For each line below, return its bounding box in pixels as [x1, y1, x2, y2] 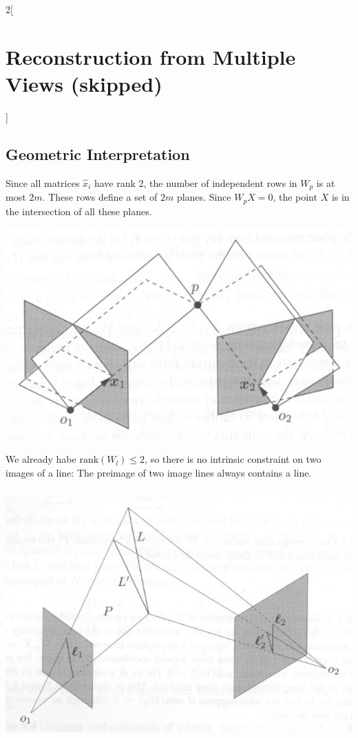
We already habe [6, 452, 76, 466]
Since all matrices [6, 175, 80, 190]
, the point [273, 190, 317, 204]
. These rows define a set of [42, 190, 158, 204]
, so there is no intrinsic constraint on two [145, 452, 322, 466]
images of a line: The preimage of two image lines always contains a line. [6, 465, 312, 479]
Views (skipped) [6, 69, 162, 97]
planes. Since [176, 190, 231, 204]
